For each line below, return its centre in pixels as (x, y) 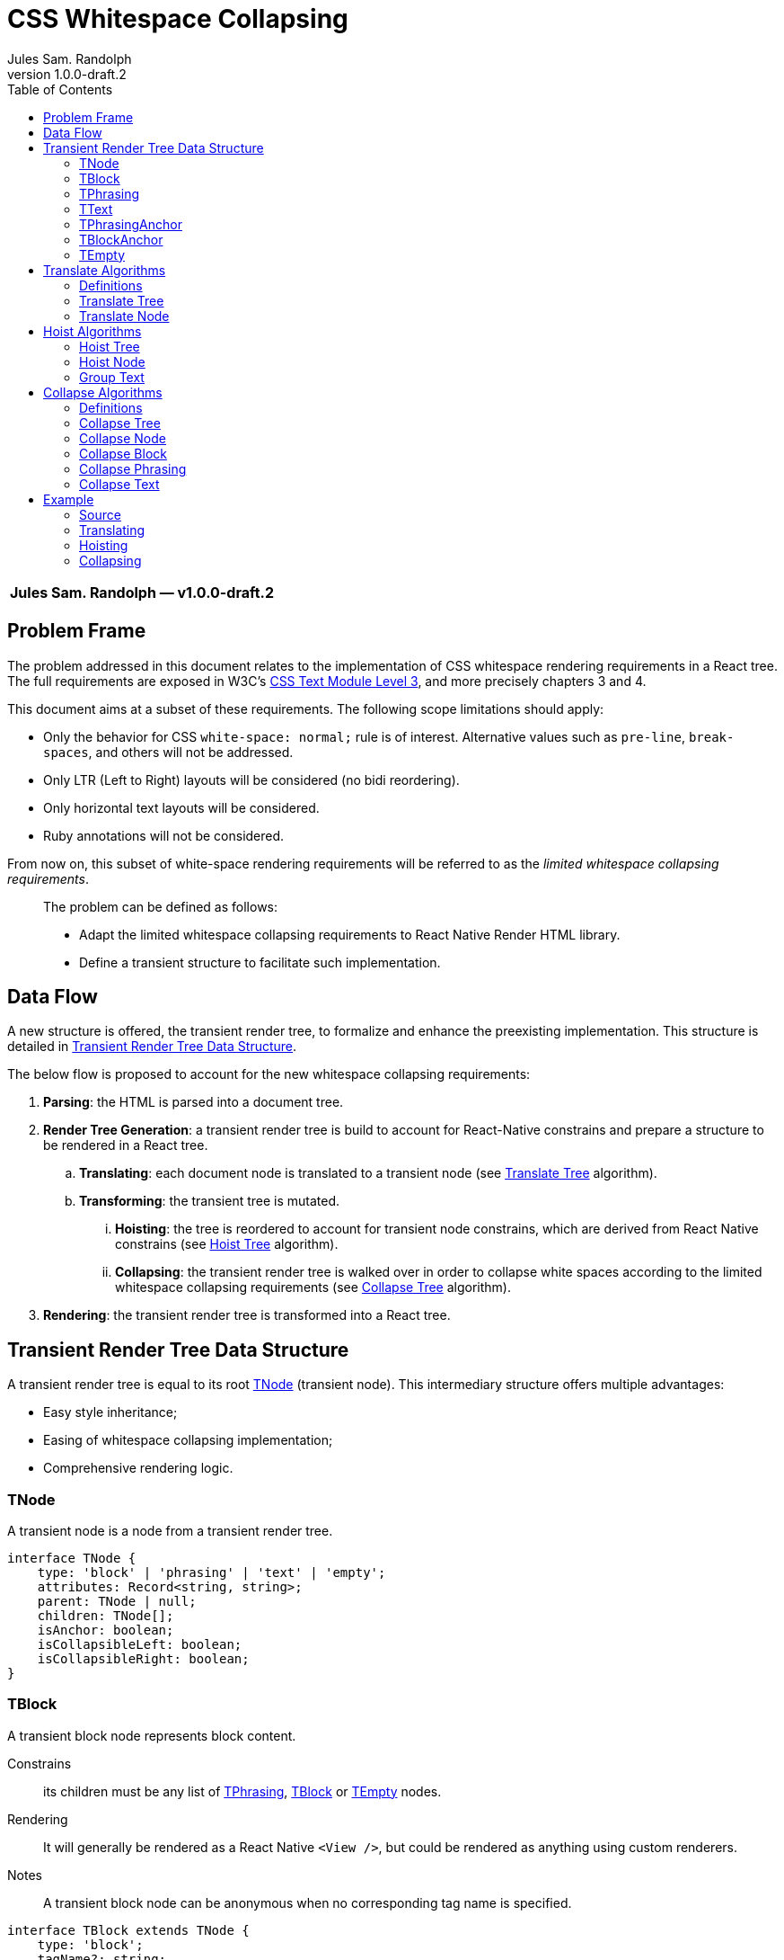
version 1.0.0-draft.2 (67, 74)
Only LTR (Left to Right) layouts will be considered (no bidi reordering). (251, 780)
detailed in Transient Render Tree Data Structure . (152, 1047)
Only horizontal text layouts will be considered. (181, 807)
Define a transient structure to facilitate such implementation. (260, 962)
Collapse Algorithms (103, 392)
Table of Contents (60, 89)
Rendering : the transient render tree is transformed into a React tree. (247, 1315)
